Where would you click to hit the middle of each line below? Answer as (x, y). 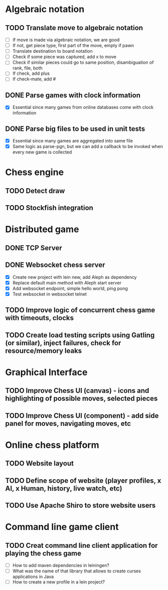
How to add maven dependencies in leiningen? (61, 565)
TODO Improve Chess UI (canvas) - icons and (77, 391)
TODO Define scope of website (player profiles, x (83, 480)
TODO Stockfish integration (49, 208)
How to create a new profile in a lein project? (59, 582)
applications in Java (33, 577)
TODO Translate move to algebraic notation (74, 28)
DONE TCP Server (34, 248)
